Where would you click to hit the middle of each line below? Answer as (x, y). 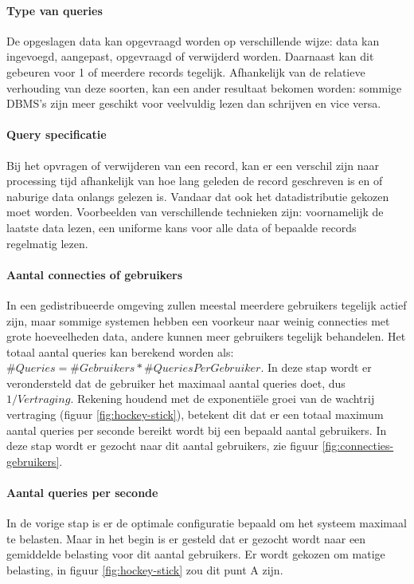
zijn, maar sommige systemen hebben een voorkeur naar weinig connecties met (198, 320)
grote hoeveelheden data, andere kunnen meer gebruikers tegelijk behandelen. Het (206, 336)
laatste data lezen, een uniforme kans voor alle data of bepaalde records (182, 227)
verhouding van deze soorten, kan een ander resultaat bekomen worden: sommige (204, 87)
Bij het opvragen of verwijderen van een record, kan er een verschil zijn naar (193, 165)
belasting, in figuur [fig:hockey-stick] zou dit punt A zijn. (145, 570)
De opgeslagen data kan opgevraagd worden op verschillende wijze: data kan (193, 40)
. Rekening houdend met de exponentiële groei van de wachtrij (223, 399)
